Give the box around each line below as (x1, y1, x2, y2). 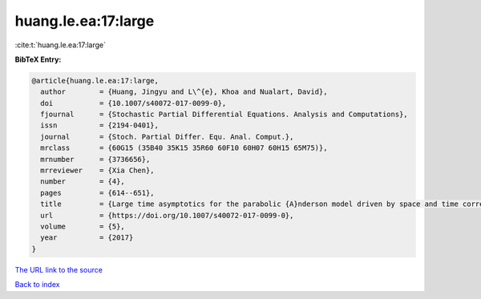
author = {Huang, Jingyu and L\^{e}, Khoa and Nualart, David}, (40, 87, 328, 96)
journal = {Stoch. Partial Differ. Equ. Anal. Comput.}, (40, 132, 294, 141)
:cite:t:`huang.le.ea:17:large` (14, 40, 107, 50)
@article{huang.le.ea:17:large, (31, 76, 160, 85)
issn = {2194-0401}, (40, 121, 160, 130)
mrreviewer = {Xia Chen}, (40, 166, 156, 176)
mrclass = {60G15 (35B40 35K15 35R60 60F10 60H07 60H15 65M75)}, (40, 143, 328, 152)
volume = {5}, (40, 222, 126, 231)
